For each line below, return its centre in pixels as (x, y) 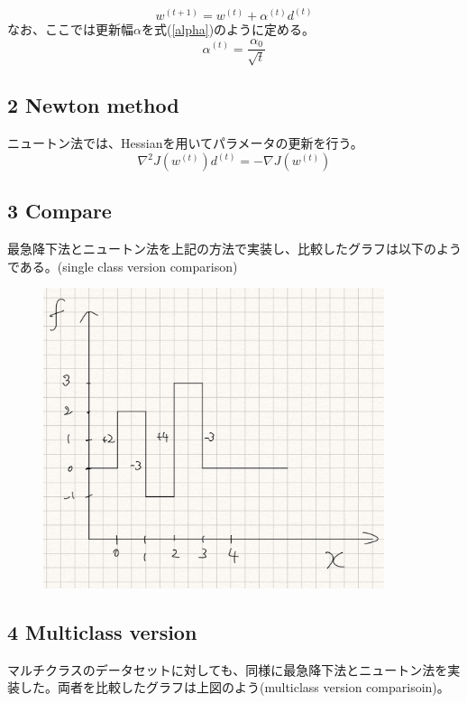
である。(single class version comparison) (123, 266)
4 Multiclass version (102, 632)
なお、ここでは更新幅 (70, 29)
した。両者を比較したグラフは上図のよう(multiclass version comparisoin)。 (234, 687)
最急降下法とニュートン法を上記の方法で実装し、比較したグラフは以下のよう (234, 249)
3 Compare (60, 211)
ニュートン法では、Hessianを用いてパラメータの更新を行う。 (185, 143)
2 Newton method (93, 105)
